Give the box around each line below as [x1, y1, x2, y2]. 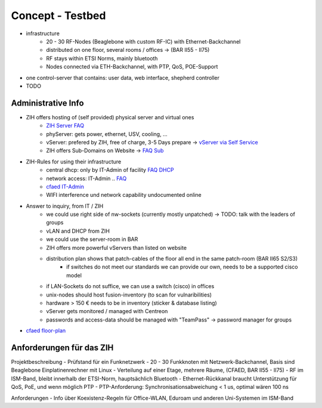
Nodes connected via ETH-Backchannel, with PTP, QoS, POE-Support [46, 63, 218, 70]
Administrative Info [11, 98, 84, 108]
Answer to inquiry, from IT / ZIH [26, 202, 104, 209]
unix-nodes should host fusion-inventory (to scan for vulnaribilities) [46, 291, 212, 298]
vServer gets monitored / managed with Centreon [46, 308, 168, 315]
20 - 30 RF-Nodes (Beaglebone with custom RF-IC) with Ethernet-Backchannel [46, 38, 241, 45]
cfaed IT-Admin [46, 183, 85, 190]
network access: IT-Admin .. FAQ [46, 175, 127, 182]
